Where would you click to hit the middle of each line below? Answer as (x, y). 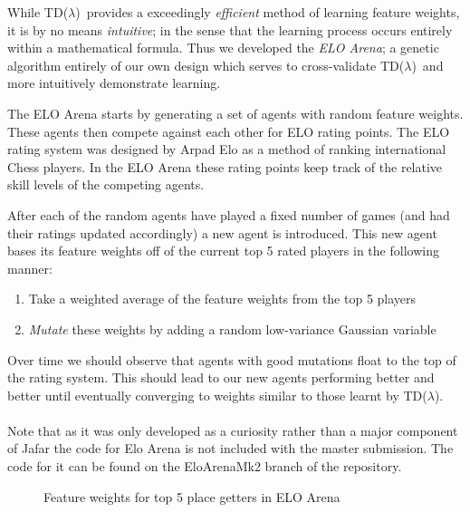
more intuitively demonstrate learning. (114, 83)
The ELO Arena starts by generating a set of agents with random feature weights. (235, 113)
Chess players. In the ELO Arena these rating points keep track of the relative (225, 166)
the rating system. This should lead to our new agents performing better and (221, 377)
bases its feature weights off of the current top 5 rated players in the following (223, 251)
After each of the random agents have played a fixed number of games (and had (229, 214)
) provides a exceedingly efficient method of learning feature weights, (268, 12)
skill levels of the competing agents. (106, 184)
